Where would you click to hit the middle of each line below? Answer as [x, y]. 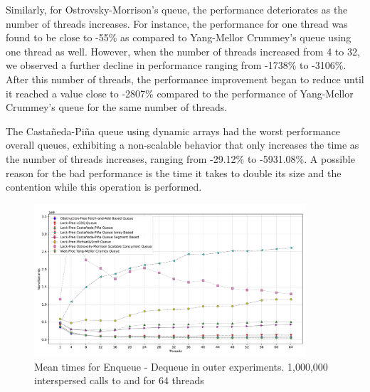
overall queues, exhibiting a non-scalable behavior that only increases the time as [183, 145]
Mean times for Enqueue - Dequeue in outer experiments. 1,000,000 [181, 366]
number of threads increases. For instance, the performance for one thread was [177, 23]
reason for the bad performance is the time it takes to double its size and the [174, 173]
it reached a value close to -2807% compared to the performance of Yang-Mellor [180, 93]
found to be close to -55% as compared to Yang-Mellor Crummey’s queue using [179, 37]
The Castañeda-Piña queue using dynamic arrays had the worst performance [173, 131]
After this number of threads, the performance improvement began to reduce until [185, 79]
